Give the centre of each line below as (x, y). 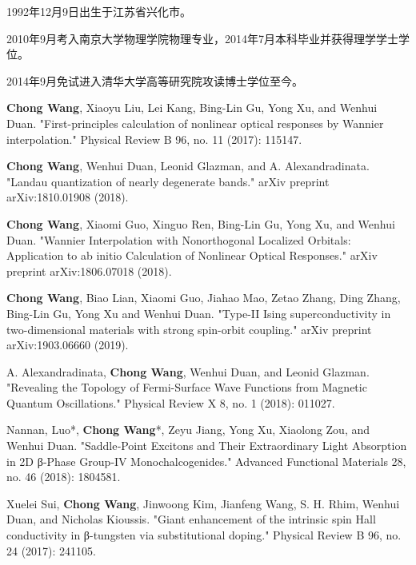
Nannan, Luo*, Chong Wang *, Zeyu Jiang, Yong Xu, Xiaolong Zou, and (188, 430)
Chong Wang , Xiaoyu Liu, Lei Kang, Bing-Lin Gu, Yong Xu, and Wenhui (192, 107)
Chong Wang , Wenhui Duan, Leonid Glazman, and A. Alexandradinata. (188, 166)
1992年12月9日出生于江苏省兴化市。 (99, 11)
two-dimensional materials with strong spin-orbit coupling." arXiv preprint (189, 329)
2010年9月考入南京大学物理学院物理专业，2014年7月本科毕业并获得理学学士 (202, 38)
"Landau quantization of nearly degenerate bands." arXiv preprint (168, 181)
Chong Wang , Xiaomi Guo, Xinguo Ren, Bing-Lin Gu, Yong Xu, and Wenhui (201, 223)
